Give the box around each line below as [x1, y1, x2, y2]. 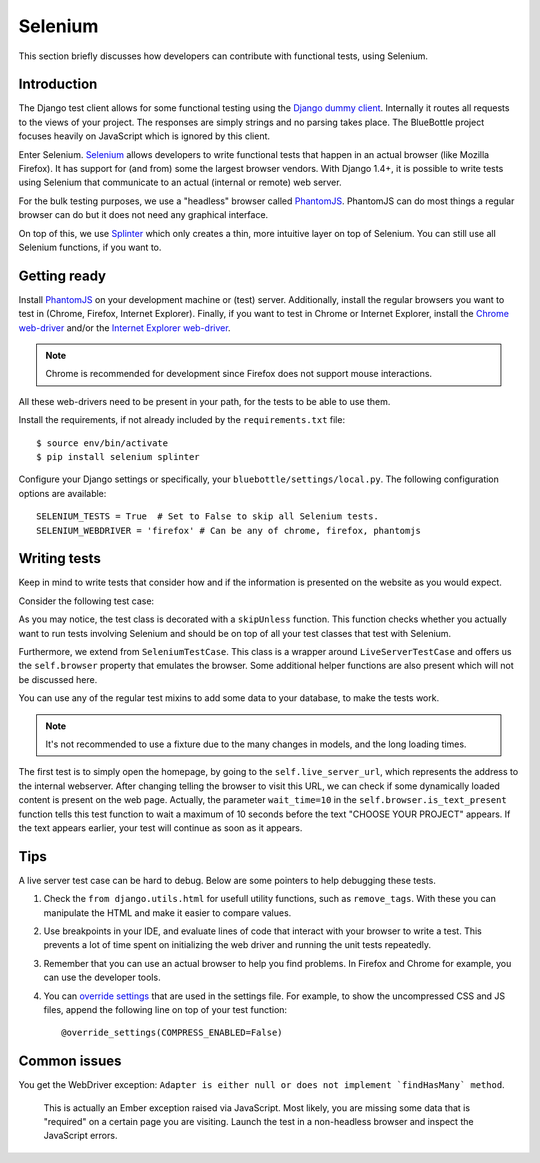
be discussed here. [18, 673, 98, 685]
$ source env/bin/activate [36, 437, 169, 449]
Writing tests [18, 550, 102, 567]
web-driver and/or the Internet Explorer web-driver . [18, 321, 231, 334]
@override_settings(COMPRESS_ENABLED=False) [61, 1027, 284, 1039]
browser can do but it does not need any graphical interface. [18, 209, 269, 221]
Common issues [18, 1053, 122, 1070]
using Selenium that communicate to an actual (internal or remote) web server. [18, 176, 342, 189]
